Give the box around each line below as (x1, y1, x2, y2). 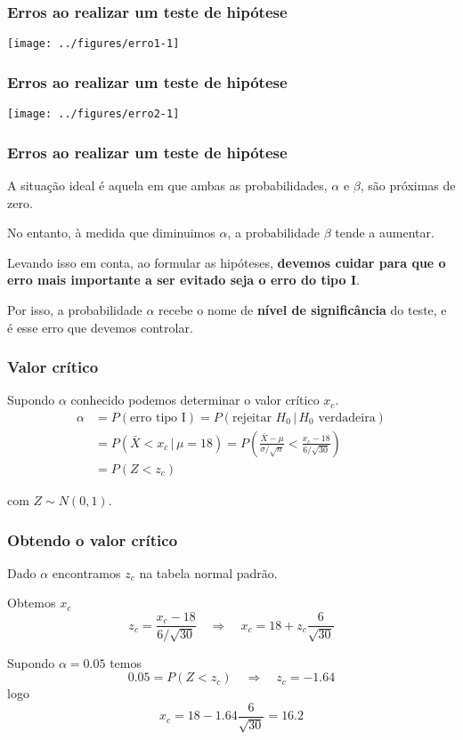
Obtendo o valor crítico (7, 528, 178, 551)
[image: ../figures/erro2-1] (7, 108, 180, 121)
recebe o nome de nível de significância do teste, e (158, 300, 447, 318)
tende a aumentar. (335, 223, 435, 242)
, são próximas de (360, 175, 456, 194)
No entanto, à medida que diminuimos (7, 223, 215, 242)
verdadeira (318, 411, 376, 424)
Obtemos (7, 593, 56, 612)
